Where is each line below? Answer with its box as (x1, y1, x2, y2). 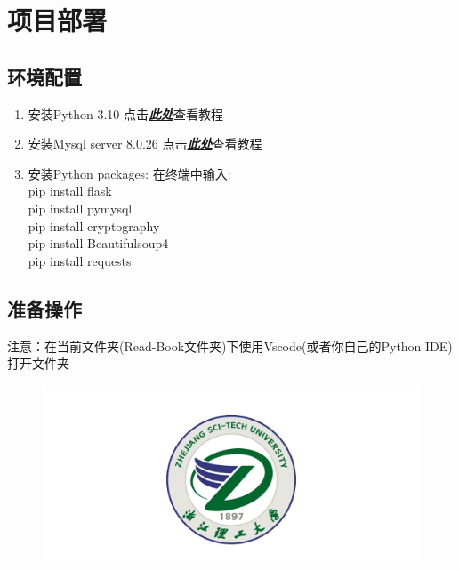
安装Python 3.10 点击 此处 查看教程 (28, 104, 223, 123)
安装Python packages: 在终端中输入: (28, 164, 231, 182)
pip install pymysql (28, 198, 133, 217)
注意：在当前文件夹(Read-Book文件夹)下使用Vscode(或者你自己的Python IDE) (7, 336, 453, 355)
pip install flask (28, 181, 112, 200)
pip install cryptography (28, 216, 160, 235)
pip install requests (28, 251, 132, 269)
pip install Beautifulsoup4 (28, 234, 169, 253)
